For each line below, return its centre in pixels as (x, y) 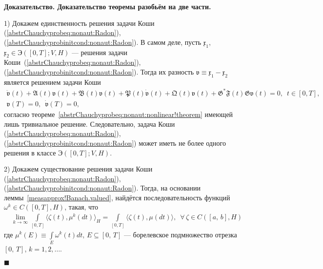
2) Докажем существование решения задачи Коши (78, 169)
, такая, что (81, 207)
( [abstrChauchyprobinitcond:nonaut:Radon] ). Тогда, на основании (102, 188)
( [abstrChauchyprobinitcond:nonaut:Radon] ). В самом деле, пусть (103, 42)
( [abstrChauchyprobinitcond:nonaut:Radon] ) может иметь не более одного (115, 143)
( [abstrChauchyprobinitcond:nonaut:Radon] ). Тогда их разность (99, 71)
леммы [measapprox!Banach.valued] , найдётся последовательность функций (117, 197)
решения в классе (30, 152)
